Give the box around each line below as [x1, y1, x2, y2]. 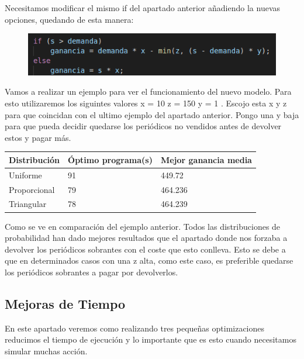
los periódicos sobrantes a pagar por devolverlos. [5, 265, 178, 278]
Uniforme [9, 168, 42, 181]
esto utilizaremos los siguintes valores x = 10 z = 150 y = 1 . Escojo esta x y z [5, 97, 287, 109]
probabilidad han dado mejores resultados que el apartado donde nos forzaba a [5, 232, 288, 244]
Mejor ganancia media [160, 153, 252, 165]
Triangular [9, 198, 47, 210]
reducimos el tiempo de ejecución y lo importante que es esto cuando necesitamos [5, 333, 296, 346]
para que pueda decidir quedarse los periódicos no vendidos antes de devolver [5, 120, 282, 132]
